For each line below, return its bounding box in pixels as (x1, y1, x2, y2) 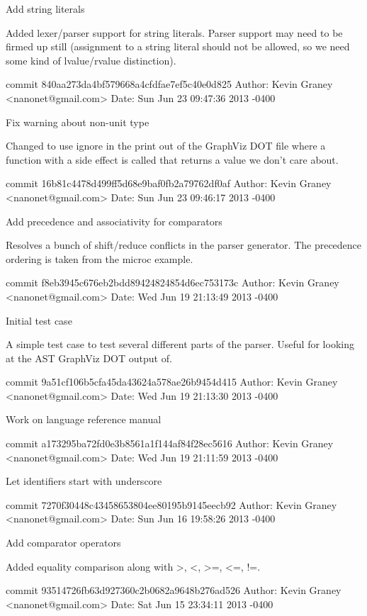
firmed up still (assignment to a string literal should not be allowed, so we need (6, 39, 350, 54)
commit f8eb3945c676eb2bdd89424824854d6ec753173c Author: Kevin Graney (6, 275, 339, 290)
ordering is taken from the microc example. (6, 251, 193, 266)
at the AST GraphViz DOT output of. (6, 350, 172, 365)
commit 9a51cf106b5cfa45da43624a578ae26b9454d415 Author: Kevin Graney (6, 374, 338, 389)
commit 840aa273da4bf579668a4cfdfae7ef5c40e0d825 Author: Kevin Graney (6, 77, 333, 91)
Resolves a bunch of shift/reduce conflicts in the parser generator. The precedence (6, 237, 362, 252)
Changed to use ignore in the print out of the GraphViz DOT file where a (6, 138, 326, 153)
